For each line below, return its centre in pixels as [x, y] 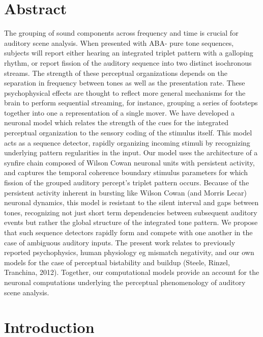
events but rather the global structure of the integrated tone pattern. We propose [131, 222]
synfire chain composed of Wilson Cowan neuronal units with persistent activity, [129, 162]
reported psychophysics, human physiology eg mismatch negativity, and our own [129, 252]
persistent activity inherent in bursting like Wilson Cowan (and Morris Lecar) [125, 192]
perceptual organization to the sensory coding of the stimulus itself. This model [128, 133]
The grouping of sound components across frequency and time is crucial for [121, 33]
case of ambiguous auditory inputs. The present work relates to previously [120, 242]
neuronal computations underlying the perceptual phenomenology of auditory [125, 282]
